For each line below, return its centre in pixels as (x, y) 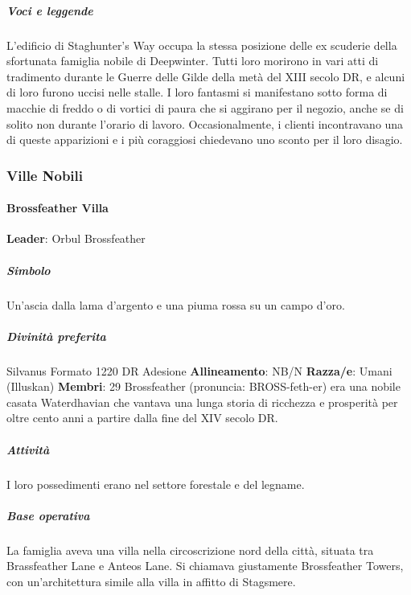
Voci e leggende (50, 10)
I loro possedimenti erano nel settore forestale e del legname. (156, 484)
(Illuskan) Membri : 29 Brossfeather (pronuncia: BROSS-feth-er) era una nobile (203, 386)
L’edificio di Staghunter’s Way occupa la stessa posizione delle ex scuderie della (202, 45)
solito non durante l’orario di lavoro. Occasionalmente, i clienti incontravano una (205, 123)
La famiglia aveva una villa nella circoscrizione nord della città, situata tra (190, 550)
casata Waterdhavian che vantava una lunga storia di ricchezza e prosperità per (202, 402)
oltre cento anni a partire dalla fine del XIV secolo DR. (142, 418)
